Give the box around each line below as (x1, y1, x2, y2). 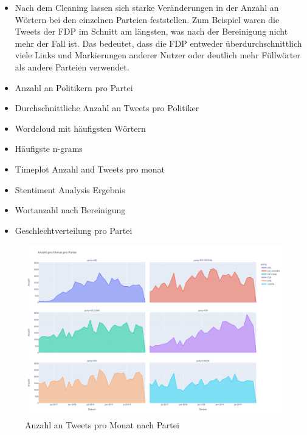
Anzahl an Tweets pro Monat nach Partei (25, 419, 179, 431)
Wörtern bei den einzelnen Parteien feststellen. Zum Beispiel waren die (15, 13, 280, 26)
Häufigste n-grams (15, 142, 83, 155)
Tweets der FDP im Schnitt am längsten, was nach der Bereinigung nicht (15, 25, 288, 38)
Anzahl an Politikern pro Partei (15, 81, 133, 94)
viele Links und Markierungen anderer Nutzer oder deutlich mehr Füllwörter (15, 49, 300, 61)
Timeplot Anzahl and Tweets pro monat (15, 162, 165, 175)
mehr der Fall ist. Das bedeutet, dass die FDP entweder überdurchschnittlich (15, 36, 302, 49)
